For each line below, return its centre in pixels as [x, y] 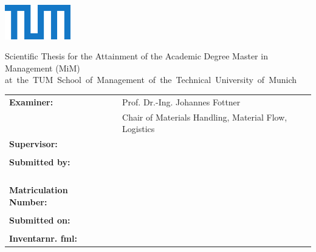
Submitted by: [40, 162]
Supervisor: [33, 144]
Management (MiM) [43, 68]
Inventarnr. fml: [43, 238]
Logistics [139, 129]
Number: [28, 201]
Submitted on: [40, 220]
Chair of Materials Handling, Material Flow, [205, 117]
